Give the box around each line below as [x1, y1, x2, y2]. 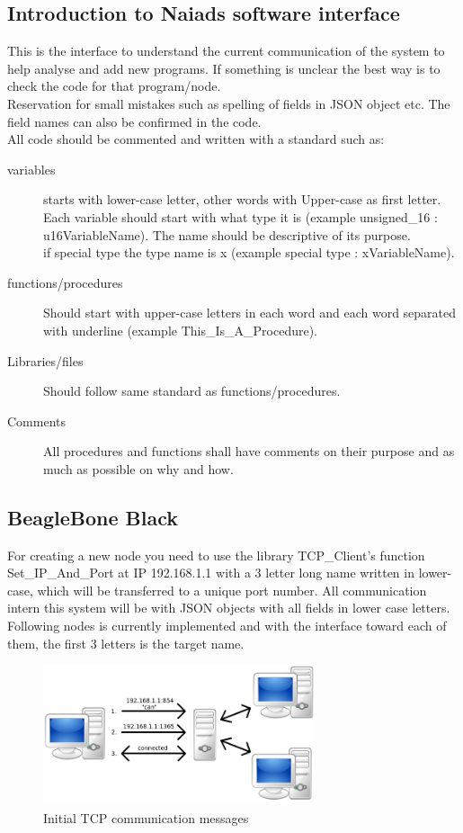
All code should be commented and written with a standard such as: [7, 130, 385, 148]
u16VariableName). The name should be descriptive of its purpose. [43, 225, 411, 244]
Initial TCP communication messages [43, 808, 249, 827]
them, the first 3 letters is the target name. [7, 633, 245, 652]
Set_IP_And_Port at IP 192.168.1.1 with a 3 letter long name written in [7, 563, 414, 582]
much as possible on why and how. [43, 459, 234, 478]
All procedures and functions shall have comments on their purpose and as [43, 442, 455, 461]
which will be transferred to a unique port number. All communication [37, 580, 427, 599]
